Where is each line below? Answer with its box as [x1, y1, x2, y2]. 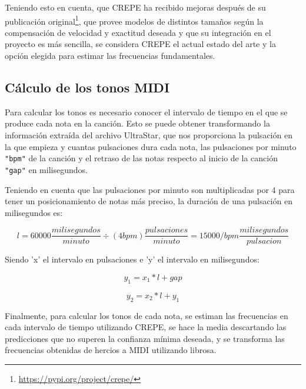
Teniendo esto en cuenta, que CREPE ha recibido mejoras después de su [5, 1, 266, 13]
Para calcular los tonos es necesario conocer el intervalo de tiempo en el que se [5, 105, 288, 118]
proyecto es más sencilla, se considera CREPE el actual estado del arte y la [5, 38, 276, 50]
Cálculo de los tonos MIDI [5, 78, 170, 97]
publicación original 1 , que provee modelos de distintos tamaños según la [5, 13, 264, 27]
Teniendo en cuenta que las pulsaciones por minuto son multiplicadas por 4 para [5, 183, 295, 195]
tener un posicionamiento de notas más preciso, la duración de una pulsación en [5, 195, 292, 207]
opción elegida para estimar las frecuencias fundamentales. [5, 49, 215, 62]
